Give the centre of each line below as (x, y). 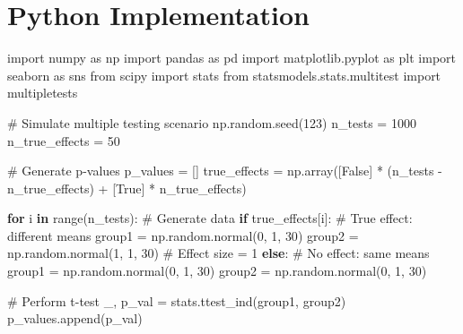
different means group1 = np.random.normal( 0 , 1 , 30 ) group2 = (183, 235)
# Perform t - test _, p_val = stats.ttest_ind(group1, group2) (177, 300)
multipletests (43, 93)
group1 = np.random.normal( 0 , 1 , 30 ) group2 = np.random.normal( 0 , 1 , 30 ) (217, 271)
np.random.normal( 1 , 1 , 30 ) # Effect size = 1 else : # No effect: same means (218, 253)
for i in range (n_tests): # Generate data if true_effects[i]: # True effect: (210, 218)
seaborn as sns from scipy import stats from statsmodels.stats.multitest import (224, 75)
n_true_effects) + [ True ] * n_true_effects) (127, 188)
